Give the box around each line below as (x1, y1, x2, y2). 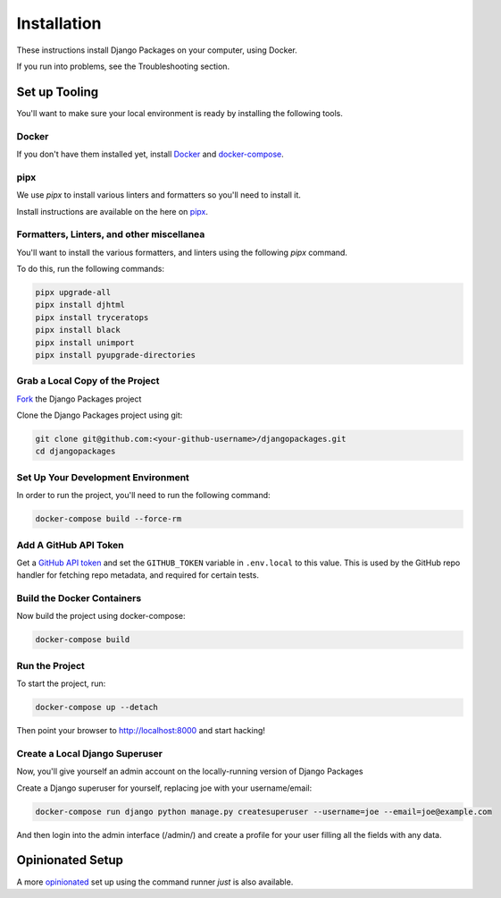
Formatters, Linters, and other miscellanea (16, 228, 205, 241)
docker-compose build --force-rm (35, 514, 182, 524)
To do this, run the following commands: (16, 264, 165, 275)
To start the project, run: (16, 678, 106, 689)
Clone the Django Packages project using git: (16, 410, 183, 420)
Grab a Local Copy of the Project (16, 375, 160, 387)
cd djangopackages (35, 446, 116, 456)
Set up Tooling (16, 84, 99, 99)
